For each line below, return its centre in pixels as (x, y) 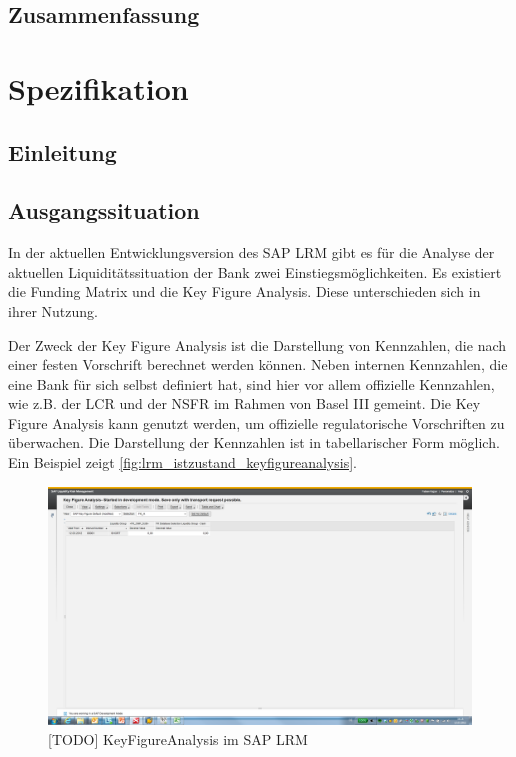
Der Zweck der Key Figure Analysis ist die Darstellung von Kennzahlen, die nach (257, 344)
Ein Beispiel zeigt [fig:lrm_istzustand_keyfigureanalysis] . (182, 462)
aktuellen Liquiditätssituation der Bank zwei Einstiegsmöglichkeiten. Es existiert (255, 271)
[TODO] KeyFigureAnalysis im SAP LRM (178, 738)
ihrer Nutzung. (53, 310)
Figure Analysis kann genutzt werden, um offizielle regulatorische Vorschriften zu (256, 422)
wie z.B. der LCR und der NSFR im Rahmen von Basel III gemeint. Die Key (244, 403)
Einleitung (62, 151)
